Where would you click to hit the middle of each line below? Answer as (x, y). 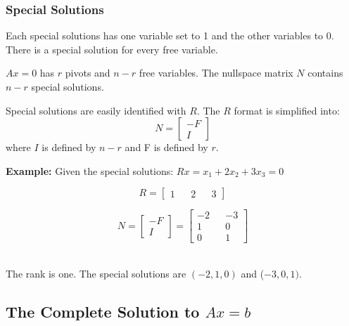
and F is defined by (166, 147)
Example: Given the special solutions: (90, 170)
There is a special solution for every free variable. (112, 49)
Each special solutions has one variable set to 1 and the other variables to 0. (170, 35)
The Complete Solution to (103, 312)
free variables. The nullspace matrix (216, 73)
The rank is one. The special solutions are (96, 274)
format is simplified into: (287, 110)
